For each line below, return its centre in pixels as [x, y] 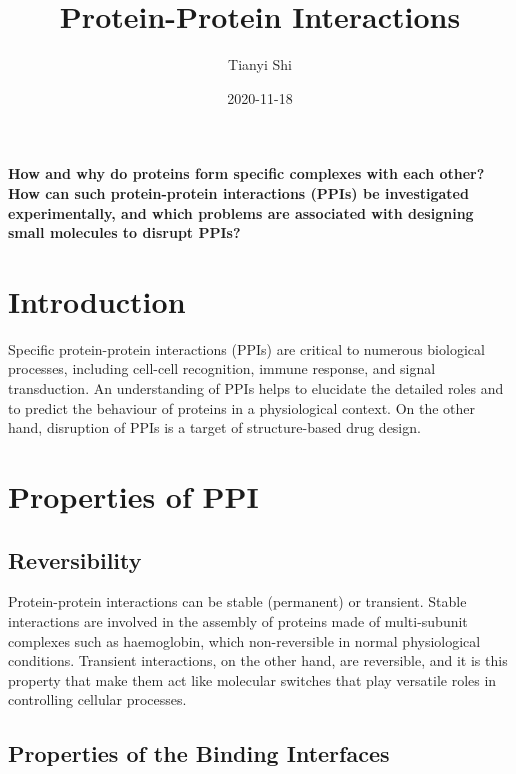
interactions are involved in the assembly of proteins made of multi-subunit [238, 620]
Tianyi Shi [260, 64]
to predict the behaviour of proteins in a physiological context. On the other [242, 407]
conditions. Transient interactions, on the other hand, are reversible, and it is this [258, 660]
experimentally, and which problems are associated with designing [241, 212]
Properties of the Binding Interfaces [199, 753]
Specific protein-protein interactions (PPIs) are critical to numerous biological [246, 348]
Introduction [97, 300]
